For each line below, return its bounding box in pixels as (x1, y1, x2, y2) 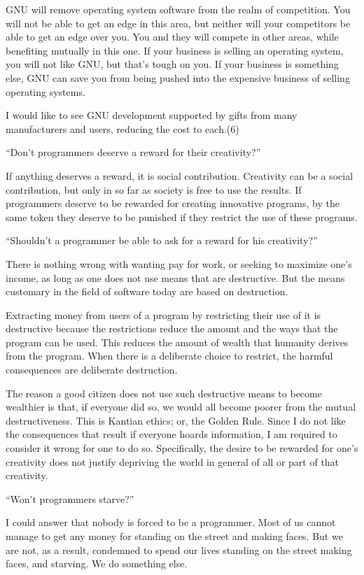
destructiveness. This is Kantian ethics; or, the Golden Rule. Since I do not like (6, 413, 346, 427)
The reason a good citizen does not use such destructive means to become (6, 385, 322, 400)
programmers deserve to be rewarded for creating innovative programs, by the (6, 196, 339, 211)
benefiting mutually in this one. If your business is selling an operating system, (6, 43, 344, 57)
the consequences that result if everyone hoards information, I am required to (6, 427, 337, 441)
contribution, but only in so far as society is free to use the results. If (6, 182, 302, 197)
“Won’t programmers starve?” (6, 491, 134, 506)
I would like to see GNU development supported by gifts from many (6, 108, 297, 122)
